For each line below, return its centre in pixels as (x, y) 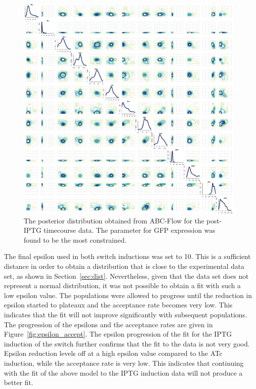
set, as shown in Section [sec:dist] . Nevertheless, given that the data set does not (126, 276)
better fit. (19, 382)
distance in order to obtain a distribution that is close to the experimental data (124, 266)
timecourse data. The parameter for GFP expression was (129, 230)
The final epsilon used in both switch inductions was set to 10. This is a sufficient (128, 256)
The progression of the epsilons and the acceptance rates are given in (108, 324)
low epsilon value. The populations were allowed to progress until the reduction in (128, 295)
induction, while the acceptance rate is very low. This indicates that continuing (124, 363)
